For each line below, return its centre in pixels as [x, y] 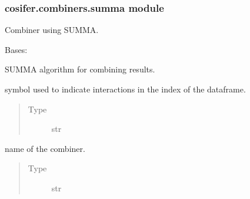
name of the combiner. [45, 148]
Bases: [16, 49]
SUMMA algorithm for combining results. [80, 69]
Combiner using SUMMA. [52, 30]
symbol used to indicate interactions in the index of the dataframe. [125, 89]
